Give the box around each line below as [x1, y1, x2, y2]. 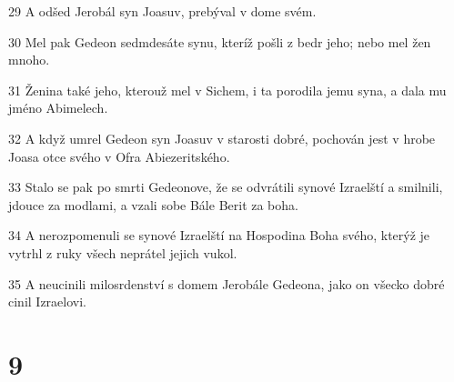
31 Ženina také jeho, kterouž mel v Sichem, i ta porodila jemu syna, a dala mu [8, 80, 447, 99]
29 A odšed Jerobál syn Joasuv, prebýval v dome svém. [8, 2, 317, 20]
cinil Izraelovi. [8, 292, 86, 311]
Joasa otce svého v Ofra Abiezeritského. [8, 146, 230, 166]
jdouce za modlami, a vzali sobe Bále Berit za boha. [8, 195, 298, 214]
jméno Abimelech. [8, 98, 108, 117]
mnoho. [8, 50, 50, 69]
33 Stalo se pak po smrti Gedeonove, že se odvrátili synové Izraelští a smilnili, [8, 177, 443, 196]
